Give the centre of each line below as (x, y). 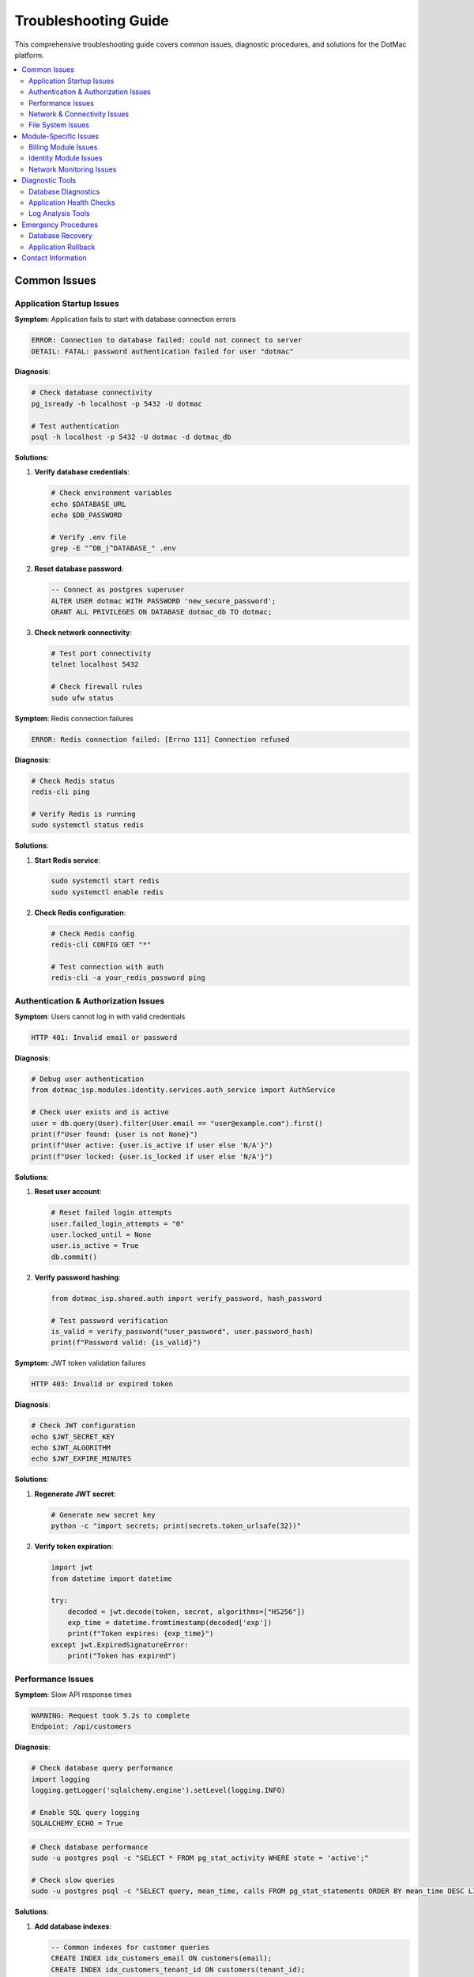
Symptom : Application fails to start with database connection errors (125, 319)
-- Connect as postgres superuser (118, 590)
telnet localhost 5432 (95, 665)
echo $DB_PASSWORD (87, 515)
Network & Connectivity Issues (79, 114)
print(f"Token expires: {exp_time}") (141, 1634)
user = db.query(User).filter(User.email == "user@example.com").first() (177, 1123)
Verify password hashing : (78, 1277)
